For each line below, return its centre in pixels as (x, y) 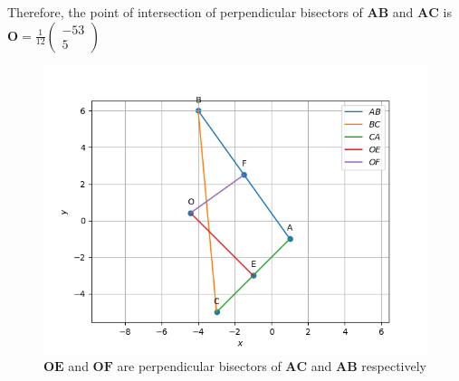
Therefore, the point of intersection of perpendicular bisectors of (185, 12)
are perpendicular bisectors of (199, 366)
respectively (394, 366)
